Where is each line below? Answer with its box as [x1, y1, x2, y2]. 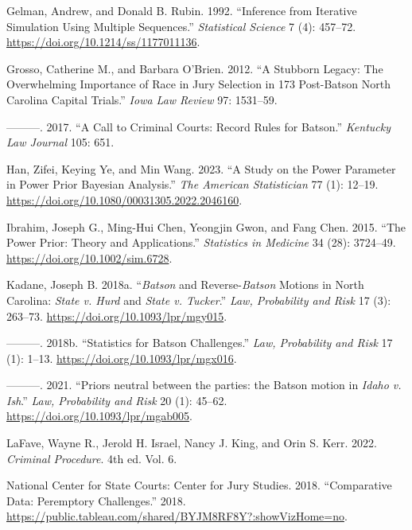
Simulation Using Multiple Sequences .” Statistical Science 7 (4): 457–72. [6, 18, 356, 34]
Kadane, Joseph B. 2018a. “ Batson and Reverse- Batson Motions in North [6, 276, 364, 293]
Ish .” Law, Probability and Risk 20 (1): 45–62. [6, 392, 227, 408]
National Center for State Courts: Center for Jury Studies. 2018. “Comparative [6, 477, 392, 493]
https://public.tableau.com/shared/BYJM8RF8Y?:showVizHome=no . [6, 508, 348, 524]
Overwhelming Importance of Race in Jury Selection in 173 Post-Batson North [6, 76, 391, 92]
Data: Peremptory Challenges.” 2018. [6, 492, 186, 509]
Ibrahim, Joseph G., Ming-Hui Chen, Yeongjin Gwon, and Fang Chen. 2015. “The [6, 218, 406, 235]
